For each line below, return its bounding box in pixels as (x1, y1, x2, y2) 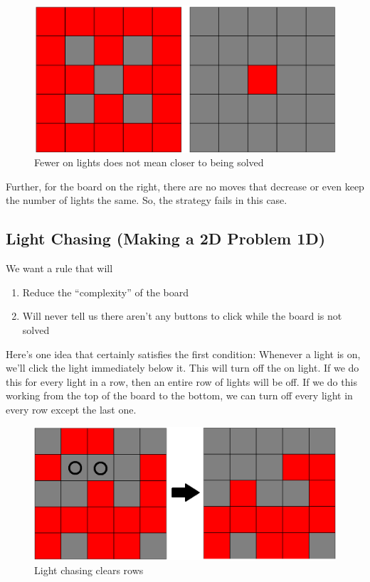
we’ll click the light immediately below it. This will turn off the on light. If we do (6, 360, 359, 375)
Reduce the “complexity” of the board (22, 284, 189, 299)
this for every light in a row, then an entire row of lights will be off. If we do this (6, 374, 357, 389)
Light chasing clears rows (34, 562, 144, 577)
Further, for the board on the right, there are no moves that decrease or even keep (6, 178, 364, 193)
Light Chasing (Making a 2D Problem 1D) (6, 227, 326, 249)
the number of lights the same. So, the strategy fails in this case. (6, 193, 287, 208)
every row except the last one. (6, 402, 137, 416)
